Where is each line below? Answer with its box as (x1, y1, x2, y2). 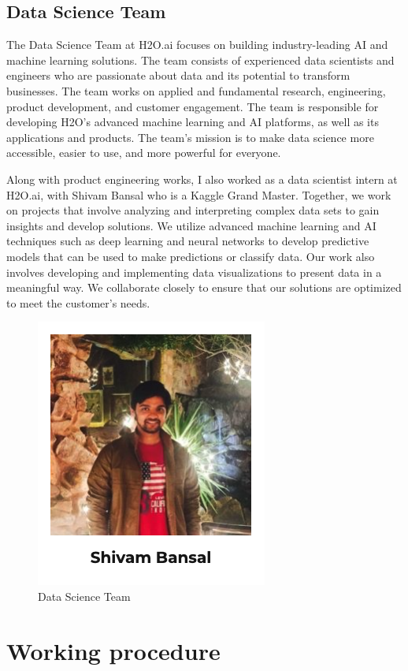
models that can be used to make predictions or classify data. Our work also (6, 248, 375, 264)
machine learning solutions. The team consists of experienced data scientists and (6, 51, 395, 68)
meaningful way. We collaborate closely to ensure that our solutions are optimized (6, 279, 402, 296)
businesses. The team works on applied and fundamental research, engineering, (6, 82, 386, 99)
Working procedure (6, 634, 221, 666)
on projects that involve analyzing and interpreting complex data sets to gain (6, 202, 380, 218)
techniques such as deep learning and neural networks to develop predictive (6, 233, 369, 249)
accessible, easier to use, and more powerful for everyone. (6, 144, 281, 161)
